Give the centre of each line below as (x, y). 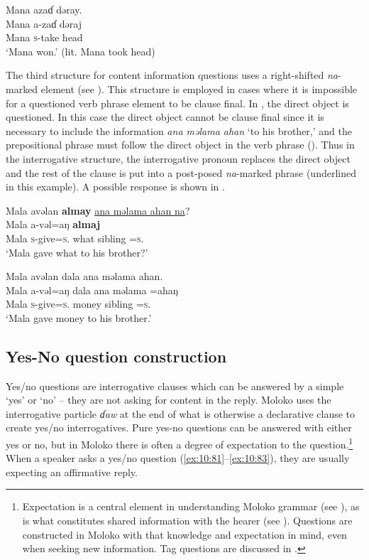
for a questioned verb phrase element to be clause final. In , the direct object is (177, 103)
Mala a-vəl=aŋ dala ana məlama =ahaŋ (92, 290)
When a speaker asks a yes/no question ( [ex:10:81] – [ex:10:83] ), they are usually (178, 458)
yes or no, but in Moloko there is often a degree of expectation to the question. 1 (180, 443)
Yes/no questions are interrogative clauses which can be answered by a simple (175, 386)
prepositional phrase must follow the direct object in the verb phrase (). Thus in (180, 145)
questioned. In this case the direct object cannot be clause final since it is (165, 117)
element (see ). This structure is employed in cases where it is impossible (199, 88)
